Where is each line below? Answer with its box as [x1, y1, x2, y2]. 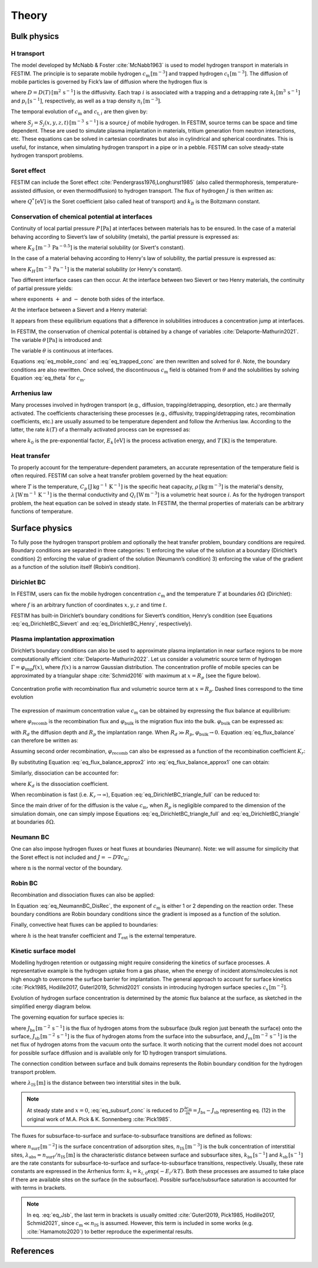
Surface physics [11, 523, 72, 533]
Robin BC [11, 879, 38, 887]
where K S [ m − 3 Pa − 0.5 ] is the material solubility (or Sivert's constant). [11, 243, 185, 252]
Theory [11, 9, 48, 22]
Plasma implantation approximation [11, 635, 115, 643]
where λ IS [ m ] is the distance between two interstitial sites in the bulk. [11, 1079, 182, 1088]
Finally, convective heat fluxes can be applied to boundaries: [11, 921, 158, 928]
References [11, 1246, 54, 1256]
